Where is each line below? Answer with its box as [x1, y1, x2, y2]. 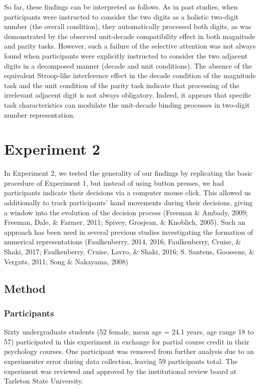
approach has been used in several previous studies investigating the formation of [4, 226, 253, 237]
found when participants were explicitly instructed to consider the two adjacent [4, 50, 248, 61]
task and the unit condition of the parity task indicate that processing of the [4, 80, 239, 90]
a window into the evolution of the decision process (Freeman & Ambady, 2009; [4, 207, 248, 217]
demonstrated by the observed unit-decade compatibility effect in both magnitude [4, 31, 255, 41]
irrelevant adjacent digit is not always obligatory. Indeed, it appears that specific [4, 90, 251, 100]
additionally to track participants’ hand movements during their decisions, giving [4, 197, 253, 208]
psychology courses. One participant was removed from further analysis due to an [4, 346, 254, 356]
